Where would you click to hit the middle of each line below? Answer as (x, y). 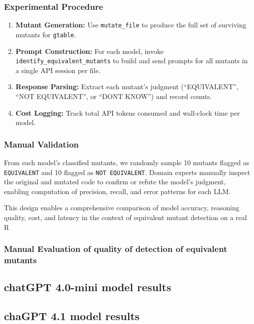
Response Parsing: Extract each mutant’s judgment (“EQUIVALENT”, (127, 87)
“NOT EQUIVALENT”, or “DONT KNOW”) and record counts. (113, 96)
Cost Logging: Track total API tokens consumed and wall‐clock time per (128, 112)
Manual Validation (42, 144)
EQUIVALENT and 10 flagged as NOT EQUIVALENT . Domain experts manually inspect (127, 172)
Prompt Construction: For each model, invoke (89, 51)
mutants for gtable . (46, 34)
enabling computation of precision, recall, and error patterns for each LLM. (117, 191)
